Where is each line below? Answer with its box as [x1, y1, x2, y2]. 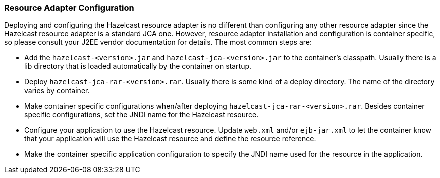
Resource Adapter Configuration [4, 3, 134, 13]
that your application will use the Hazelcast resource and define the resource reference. [24, 134, 316, 143]
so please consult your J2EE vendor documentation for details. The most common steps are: [4, 38, 312, 47]
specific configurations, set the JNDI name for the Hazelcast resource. [24, 110, 259, 119]
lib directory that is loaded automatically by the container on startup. [24, 62, 252, 71]
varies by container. [24, 86, 90, 95]
